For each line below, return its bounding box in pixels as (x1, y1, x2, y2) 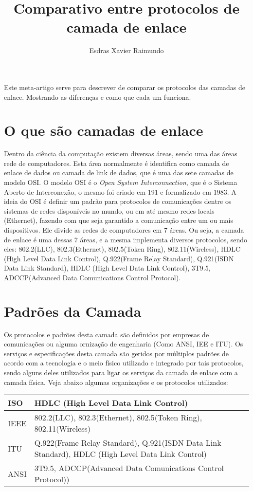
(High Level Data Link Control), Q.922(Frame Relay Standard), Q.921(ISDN (4, 253, 234, 263)
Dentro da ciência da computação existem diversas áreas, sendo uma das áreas (4, 148, 237, 159)
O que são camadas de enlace (4, 120, 203, 140)
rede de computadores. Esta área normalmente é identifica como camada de (4, 158, 229, 168)
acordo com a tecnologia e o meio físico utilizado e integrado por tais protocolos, (4, 358, 244, 368)
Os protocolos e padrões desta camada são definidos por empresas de (4, 329, 209, 339)
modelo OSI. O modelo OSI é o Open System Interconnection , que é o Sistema (4, 177, 237, 187)
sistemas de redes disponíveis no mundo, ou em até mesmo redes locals (4, 205, 215, 216)
